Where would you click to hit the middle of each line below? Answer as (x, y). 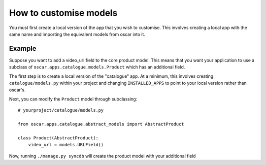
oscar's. (17, 90)
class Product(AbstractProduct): (58, 138)
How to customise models (63, 13)
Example (23, 49)
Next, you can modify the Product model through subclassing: (73, 99)
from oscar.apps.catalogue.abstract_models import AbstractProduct (101, 124)
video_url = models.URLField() (66, 145)
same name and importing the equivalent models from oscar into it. (77, 34)
